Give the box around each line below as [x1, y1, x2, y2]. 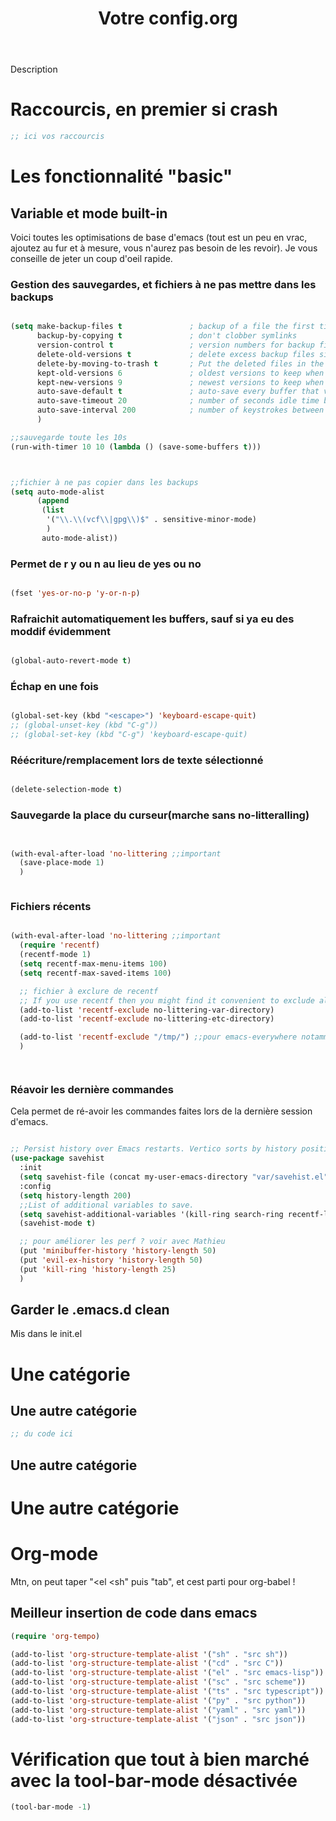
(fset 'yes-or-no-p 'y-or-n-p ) [10, 588, 141, 599]
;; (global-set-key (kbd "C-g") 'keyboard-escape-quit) [10, 730, 248, 740]
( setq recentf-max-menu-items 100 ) [19, 959, 168, 969]
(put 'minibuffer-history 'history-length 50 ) [19, 1246, 217, 1256]
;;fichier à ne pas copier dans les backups [10, 477, 199, 487]
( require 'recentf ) [19, 940, 101, 951]
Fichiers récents [10, 900, 92, 914]
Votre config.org [98, 7, 238, 30]
